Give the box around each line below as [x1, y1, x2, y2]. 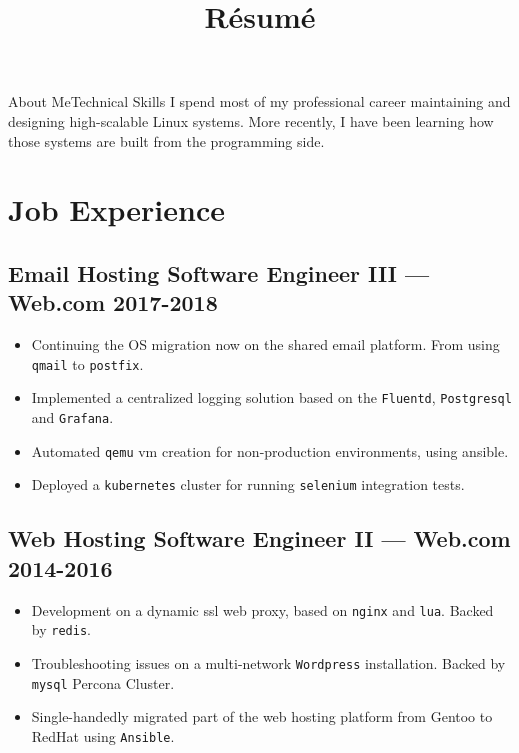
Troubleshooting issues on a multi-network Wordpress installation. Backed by [31, 652, 506, 673]
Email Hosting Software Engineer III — [8, 257, 430, 288]
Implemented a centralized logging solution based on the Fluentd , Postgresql [31, 387, 512, 408]
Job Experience [8, 189, 225, 230]
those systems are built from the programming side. [8, 130, 325, 151]
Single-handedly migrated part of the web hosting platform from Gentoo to [31, 706, 493, 727]
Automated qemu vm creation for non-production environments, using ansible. [31, 440, 509, 461]
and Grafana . [31, 407, 114, 428]
